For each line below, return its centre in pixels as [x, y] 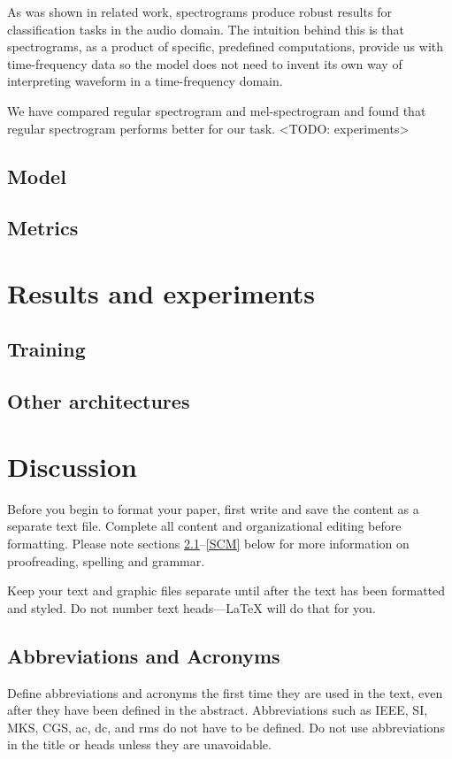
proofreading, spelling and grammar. [106, 560]
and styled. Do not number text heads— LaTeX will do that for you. [192, 607]
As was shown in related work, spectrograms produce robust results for [199, 11]
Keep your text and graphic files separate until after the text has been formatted [226, 590]
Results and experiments [161, 292]
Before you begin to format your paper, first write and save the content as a [213, 508]
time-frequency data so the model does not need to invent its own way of [205, 63]
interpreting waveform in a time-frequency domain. [145, 81]
